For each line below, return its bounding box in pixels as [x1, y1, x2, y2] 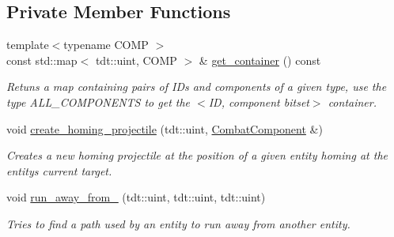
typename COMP [63, 36, 149, 53]
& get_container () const [199, 51, 321, 68]
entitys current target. [6, 162, 112, 179]
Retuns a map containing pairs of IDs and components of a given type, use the [6, 78, 387, 95]
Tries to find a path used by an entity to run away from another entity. [6, 215, 350, 231]
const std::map [6, 51, 78, 68]
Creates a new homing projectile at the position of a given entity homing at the [6, 147, 388, 164]
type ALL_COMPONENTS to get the [6, 93, 191, 110]
